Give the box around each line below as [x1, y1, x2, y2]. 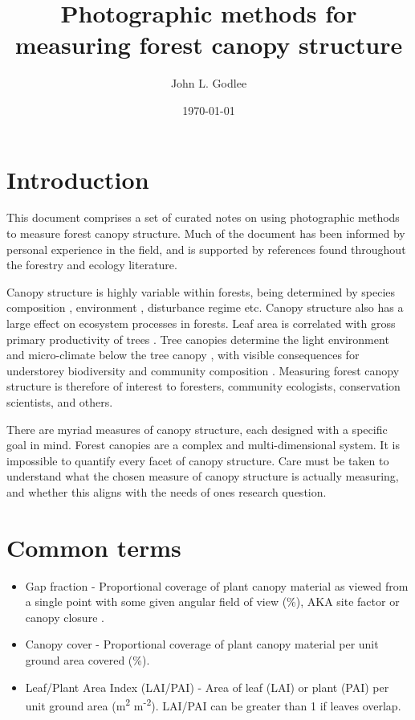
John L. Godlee [170, 75, 247, 92]
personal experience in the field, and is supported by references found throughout [6, 240, 406, 257]
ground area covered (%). [25, 652, 150, 669]
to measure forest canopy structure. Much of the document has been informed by [6, 225, 405, 242]
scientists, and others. [6, 393, 113, 410]
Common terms [6, 530, 181, 563]
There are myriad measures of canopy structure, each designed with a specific [6, 420, 388, 437]
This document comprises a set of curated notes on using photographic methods [6, 209, 400, 226]
